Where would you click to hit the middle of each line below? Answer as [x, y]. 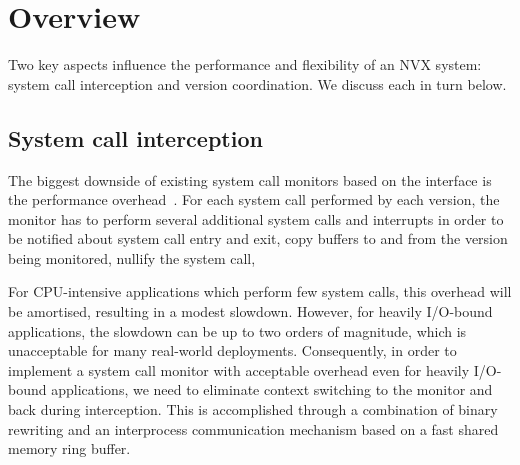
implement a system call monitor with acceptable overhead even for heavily [239, 369]
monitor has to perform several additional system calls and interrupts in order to [256, 218]
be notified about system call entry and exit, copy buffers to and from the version [258, 238]
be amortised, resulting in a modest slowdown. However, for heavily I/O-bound [250, 311]
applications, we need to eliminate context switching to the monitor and [272, 389]
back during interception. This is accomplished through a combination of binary [253, 409]
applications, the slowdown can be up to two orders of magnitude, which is [237, 330]
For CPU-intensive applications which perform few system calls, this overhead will [260, 291]
